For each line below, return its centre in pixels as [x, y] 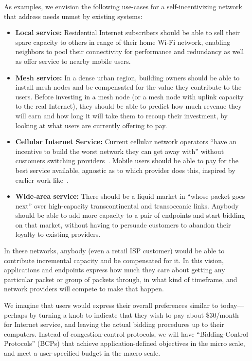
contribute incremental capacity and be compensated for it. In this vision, [114, 260]
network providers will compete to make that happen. [84, 289]
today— [232, 305]
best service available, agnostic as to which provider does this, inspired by [125, 170]
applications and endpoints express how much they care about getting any [115, 270]
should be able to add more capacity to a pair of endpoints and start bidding [130, 215]
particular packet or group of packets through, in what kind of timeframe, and [121, 279]
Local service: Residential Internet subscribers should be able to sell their [128, 32]
